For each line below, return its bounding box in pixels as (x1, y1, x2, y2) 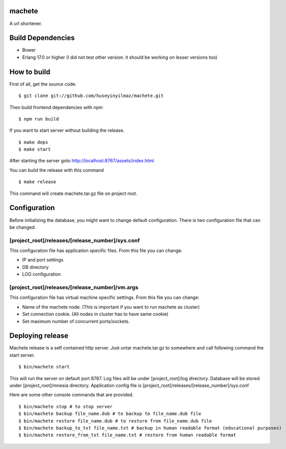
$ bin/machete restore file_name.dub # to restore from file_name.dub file (18, 418, 212, 423)
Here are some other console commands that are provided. (9, 392, 134, 398)
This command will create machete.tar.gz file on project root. (9, 190, 138, 196)
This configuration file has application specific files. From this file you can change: (9, 247, 183, 254)
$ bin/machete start (18, 364, 70, 370)
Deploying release (9, 332, 69, 340)
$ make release (18, 179, 57, 185)
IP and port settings (22, 257, 64, 263)
